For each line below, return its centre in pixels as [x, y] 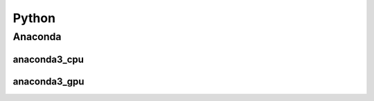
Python [34, 18]
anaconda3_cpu [48, 59]
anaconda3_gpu [48, 81]
